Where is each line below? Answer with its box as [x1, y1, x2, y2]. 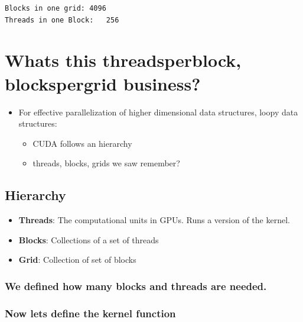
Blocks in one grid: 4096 [5, 4, 106, 12]
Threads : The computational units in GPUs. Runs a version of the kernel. [18, 214, 290, 226]
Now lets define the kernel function [5, 305, 176, 320]
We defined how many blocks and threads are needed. [5, 278, 267, 293]
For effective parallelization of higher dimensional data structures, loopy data [18, 105, 298, 118]
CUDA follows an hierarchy [32, 137, 132, 149]
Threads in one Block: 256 [5, 15, 119, 24]
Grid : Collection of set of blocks [18, 253, 136, 266]
